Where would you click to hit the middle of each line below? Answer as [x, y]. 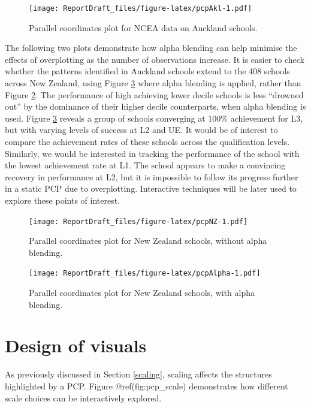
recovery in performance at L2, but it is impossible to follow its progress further [152, 176]
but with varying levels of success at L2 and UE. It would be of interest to [141, 130]
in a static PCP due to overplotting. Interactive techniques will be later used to [151, 188]
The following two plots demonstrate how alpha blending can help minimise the [151, 48]
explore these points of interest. [63, 200]
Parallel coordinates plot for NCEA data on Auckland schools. [143, 27]
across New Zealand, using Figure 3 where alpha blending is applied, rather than [153, 83]
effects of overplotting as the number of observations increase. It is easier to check [155, 59]
